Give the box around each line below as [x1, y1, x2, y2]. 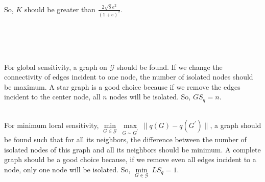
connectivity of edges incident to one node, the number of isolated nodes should [4, 71, 253, 82]
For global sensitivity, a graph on [4, 61, 107, 72]
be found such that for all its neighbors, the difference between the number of [4, 134, 247, 145]
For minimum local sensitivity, [4, 120, 99, 131]
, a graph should [210, 120, 261, 131]
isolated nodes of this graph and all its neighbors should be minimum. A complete [4, 144, 261, 154]
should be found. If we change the [116, 61, 223, 72]
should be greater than [24, 4, 95, 14]
